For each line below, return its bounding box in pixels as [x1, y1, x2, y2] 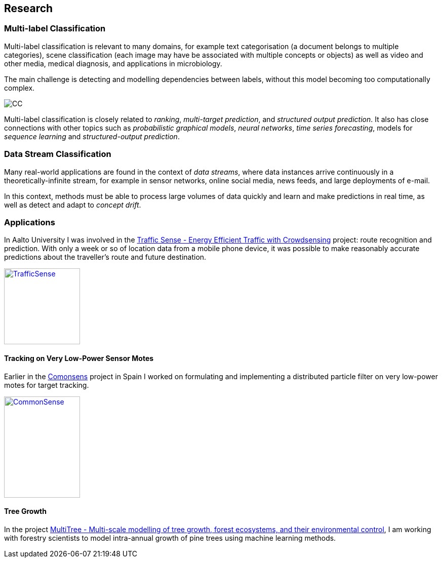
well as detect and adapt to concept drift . [4, 200, 141, 209]
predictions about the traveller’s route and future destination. [4, 253, 207, 262]
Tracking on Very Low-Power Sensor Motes [4, 353, 154, 363]
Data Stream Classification [4, 149, 111, 159]
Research [4, 2, 53, 15]
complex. [4, 83, 35, 92]
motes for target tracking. [4, 380, 89, 389]
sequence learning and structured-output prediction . [4, 132, 180, 141]
